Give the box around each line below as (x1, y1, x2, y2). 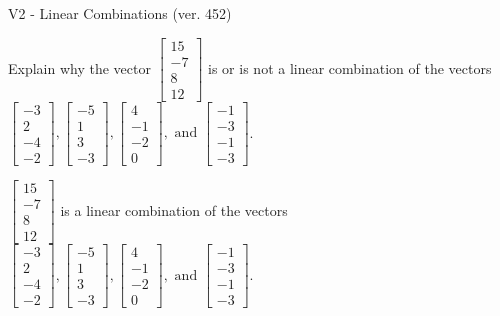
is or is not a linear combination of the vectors (208, 57, 492, 78)
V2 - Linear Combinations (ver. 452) (8, 3, 232, 23)
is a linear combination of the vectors (60, 199, 288, 220)
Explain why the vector (8, 57, 151, 78)
